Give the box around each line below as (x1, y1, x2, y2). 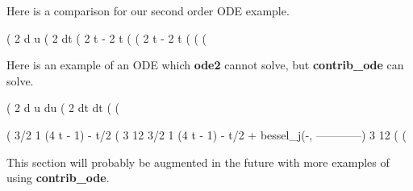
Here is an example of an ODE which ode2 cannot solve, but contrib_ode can (6, 56, 404, 73)
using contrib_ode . (6, 169, 110, 186)
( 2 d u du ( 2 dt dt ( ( (6, 99, 119, 116)
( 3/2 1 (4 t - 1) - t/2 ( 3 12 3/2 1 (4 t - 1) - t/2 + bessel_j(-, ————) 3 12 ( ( (6, 126, 407, 143)
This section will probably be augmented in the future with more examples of (6, 153, 390, 170)
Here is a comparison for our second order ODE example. (6, 2, 290, 19)
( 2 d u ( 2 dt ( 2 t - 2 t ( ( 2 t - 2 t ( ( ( (6, 29, 207, 46)
